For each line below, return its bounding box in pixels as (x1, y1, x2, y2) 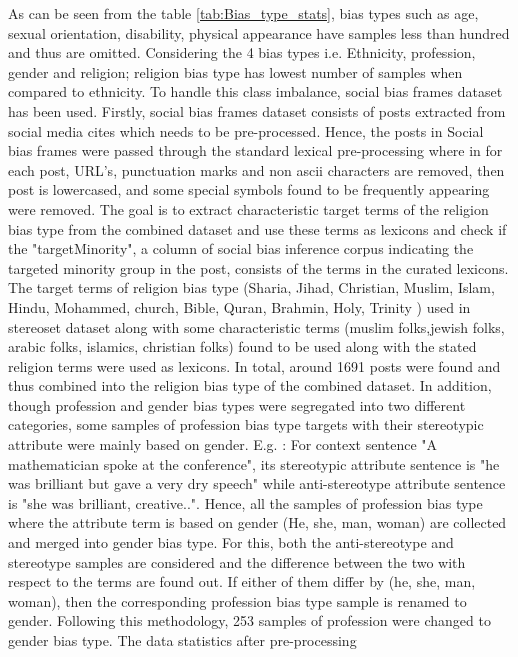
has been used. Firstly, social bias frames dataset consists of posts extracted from (8, 100, 506, 121)
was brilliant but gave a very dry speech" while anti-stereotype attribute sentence (8, 473, 506, 494)
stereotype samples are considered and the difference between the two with (8, 551, 466, 572)
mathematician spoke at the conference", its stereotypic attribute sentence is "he (8, 453, 500, 474)
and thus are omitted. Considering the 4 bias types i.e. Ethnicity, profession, (8, 42, 476, 63)
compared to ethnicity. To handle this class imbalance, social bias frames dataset (8, 81, 503, 102)
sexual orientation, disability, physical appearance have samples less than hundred (8, 22, 510, 43)
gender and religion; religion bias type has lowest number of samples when (8, 61, 463, 82)
